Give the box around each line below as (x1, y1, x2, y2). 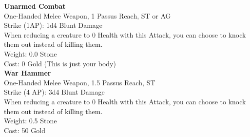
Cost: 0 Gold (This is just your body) (4, 58, 116, 68)
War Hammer (4, 68, 51, 78)
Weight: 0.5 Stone (4, 116, 57, 126)
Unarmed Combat (4, 1, 66, 11)
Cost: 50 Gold (4, 125, 45, 135)
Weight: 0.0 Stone (4, 48, 57, 59)
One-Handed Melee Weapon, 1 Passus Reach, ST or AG (4, 10, 171, 20)
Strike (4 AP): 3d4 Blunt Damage (4, 87, 105, 97)
